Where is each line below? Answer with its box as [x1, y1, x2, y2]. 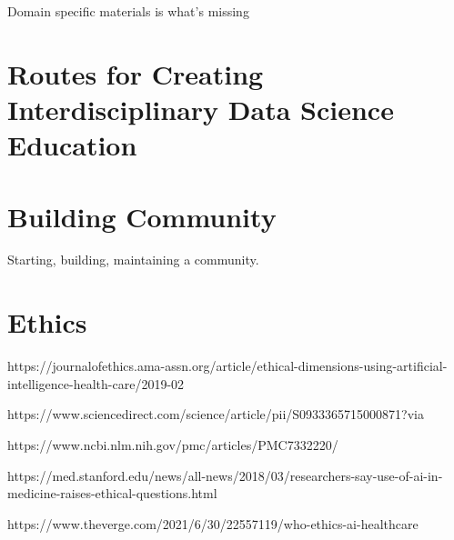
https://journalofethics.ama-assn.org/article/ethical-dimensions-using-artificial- [7, 356, 448, 375]
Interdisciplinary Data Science [7, 90, 394, 127]
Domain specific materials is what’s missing [7, 2, 249, 20]
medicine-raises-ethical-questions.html [7, 484, 217, 503]
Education [7, 126, 137, 164]
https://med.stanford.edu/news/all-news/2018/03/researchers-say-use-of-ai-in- [7, 465, 443, 485]
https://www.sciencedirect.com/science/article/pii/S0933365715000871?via [7, 405, 425, 424]
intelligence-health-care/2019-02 [7, 374, 185, 393]
